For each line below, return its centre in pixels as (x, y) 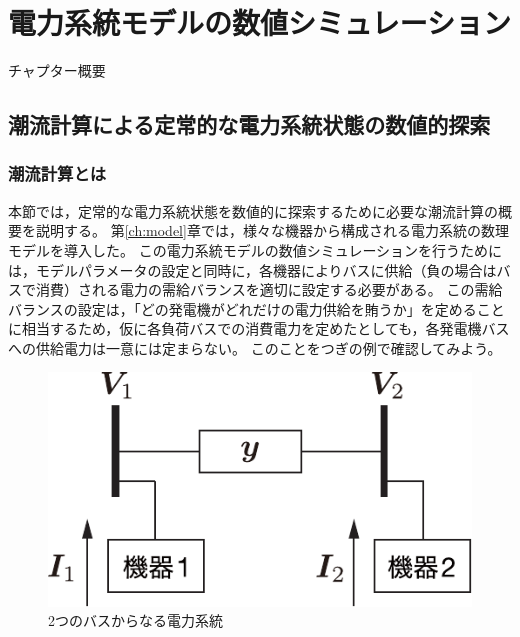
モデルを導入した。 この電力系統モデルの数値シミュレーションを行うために (255, 249)
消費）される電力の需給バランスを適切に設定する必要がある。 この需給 (269, 289)
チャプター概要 (57, 70)
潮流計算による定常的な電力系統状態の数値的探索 (249, 124)
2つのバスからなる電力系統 (135, 620)
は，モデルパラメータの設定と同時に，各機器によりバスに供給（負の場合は (252, 269)
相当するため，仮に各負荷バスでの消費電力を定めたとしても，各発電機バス (265, 328)
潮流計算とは (57, 173)
